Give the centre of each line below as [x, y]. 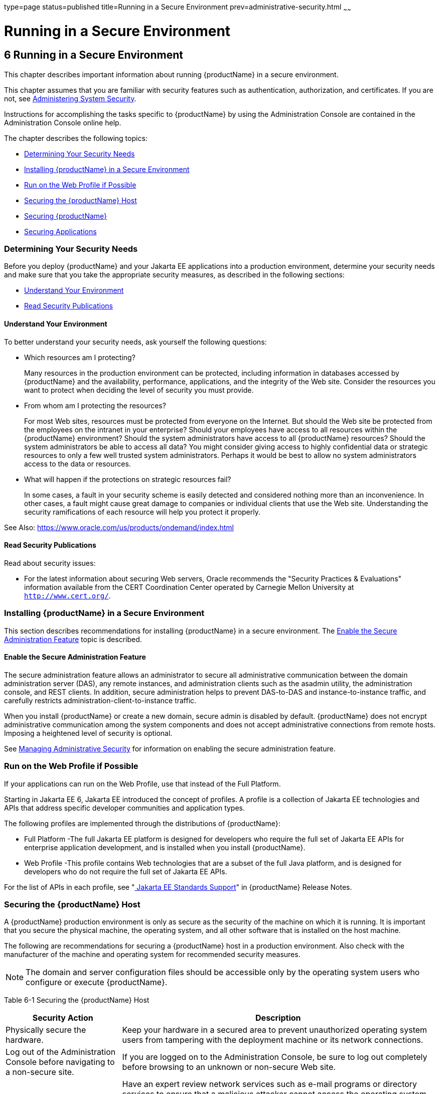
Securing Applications [60, 231]
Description [278, 1018]
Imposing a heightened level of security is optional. [88, 733]
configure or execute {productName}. [97, 982]
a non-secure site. [40, 1072]
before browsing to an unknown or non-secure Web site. [229, 1067]
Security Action [63, 1018]
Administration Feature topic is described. [73, 639]
